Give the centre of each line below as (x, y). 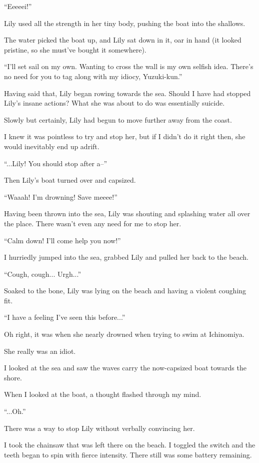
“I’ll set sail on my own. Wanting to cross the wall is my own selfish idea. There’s (129, 66)
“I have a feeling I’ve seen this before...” (65, 317)
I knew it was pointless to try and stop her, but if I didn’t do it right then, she (125, 136)
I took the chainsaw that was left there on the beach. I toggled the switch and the (130, 445)
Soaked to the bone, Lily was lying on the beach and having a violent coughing (125, 291)
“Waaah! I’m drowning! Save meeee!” (61, 196)
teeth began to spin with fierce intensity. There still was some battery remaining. (128, 454)
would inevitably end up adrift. (52, 146)
